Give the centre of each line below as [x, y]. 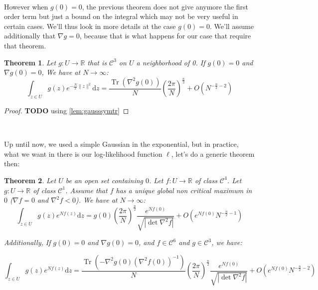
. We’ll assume [232, 26]
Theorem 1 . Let [30, 62]
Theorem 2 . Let [30, 180]
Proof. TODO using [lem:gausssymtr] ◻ [67, 110]
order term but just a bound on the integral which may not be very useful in [121, 16]
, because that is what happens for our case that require [165, 36]
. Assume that [86, 190]
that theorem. [25, 45]
